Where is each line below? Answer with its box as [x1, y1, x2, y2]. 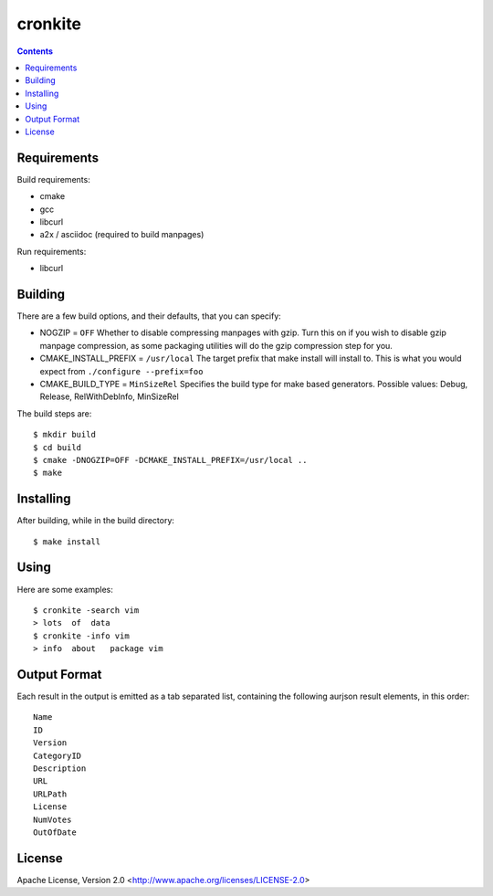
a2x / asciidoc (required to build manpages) [39, 229, 205, 240]
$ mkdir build [33, 429, 96, 440]
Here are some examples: [16, 584, 114, 595]
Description [33, 763, 87, 774]
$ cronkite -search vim [33, 605, 140, 616]
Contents [16, 46, 54, 57]
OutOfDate [33, 827, 77, 838]
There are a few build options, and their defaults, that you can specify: [16, 311, 282, 322]
